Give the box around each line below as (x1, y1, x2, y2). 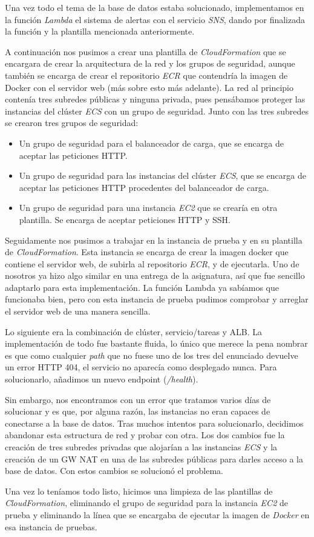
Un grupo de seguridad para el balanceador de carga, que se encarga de (19, 136, 284, 149)
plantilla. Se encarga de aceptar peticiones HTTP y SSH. (19, 213, 231, 225)
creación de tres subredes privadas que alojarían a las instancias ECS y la (5, 441, 278, 453)
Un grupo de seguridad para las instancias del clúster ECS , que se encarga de (19, 169, 306, 182)
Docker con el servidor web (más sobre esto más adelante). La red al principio (5, 81, 293, 93)
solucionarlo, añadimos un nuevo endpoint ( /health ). (5, 373, 198, 385)
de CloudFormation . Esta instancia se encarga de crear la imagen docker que (5, 245, 289, 258)
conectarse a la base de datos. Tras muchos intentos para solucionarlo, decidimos (5, 416, 304, 429)
